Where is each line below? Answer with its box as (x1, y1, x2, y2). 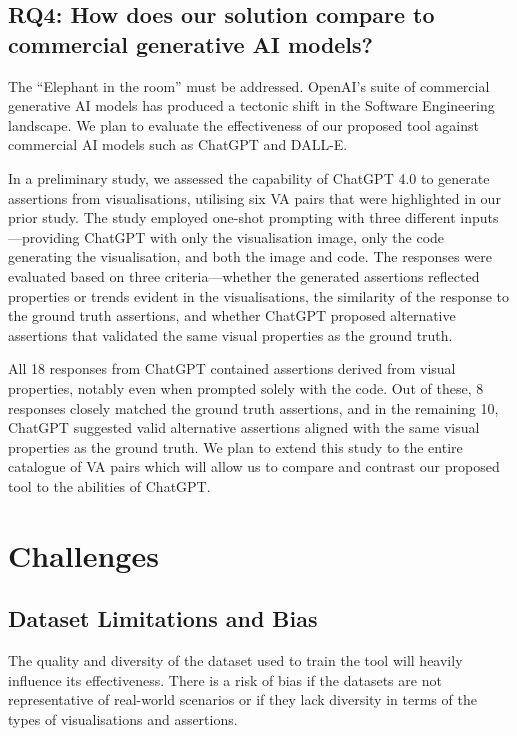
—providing (8, 226, 80, 247)
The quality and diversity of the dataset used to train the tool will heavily (8, 650, 463, 671)
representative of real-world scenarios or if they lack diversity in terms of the (8, 689, 477, 710)
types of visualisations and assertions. (8, 708, 238, 729)
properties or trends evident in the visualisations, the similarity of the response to (8, 285, 509, 306)
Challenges (8, 534, 159, 575)
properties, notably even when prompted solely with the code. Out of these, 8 (8, 377, 484, 398)
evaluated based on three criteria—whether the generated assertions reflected (8, 265, 480, 286)
